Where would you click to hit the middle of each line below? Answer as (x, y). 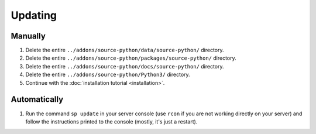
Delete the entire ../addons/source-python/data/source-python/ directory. (125, 50)
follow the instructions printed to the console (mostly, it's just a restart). (111, 121)
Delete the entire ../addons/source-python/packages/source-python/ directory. (131, 58)
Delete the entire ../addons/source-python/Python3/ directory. (108, 75)
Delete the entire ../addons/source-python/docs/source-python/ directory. (125, 66)
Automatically (37, 99)
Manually (28, 36)
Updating (34, 15)
